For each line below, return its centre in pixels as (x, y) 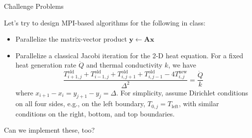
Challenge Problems (34, 6)
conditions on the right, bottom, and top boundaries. (95, 113)
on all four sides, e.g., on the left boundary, (80, 103)
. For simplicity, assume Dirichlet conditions (182, 92)
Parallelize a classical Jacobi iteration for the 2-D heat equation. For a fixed (129, 55)
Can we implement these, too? (50, 130)
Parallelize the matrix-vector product (71, 39)
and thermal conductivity (124, 65)
